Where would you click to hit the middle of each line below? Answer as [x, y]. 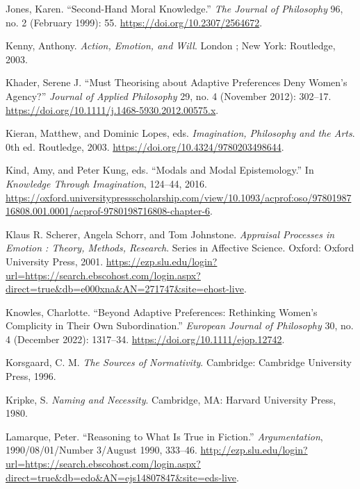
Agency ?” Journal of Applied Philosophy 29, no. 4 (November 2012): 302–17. [169, 96]
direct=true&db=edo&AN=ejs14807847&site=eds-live [121, 477]
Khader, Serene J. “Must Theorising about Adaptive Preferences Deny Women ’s [177, 82]
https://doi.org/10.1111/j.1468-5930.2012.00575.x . [112, 109]
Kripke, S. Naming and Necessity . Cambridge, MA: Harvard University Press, [171, 399]
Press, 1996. [31, 376]
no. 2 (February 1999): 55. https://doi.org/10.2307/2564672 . [134, 22]
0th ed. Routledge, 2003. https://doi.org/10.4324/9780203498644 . [145, 146]
